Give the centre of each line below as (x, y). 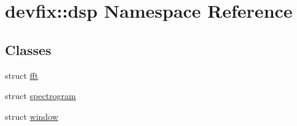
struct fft (22, 75)
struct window (32, 116)
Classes (28, 49)
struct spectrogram (40, 96)
